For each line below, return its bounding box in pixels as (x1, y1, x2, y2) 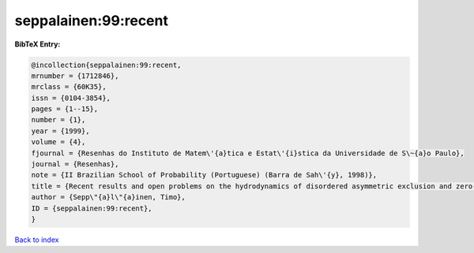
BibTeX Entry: (14, 39, 61, 49)
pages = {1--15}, (31, 105, 99, 113)
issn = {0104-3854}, (31, 93, 111, 102)
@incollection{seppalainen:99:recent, (31, 60, 182, 69)
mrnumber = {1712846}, (31, 71, 119, 80)
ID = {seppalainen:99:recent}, (31, 203, 153, 213)
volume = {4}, (31, 138, 86, 147)
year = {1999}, (31, 126, 90, 136)
